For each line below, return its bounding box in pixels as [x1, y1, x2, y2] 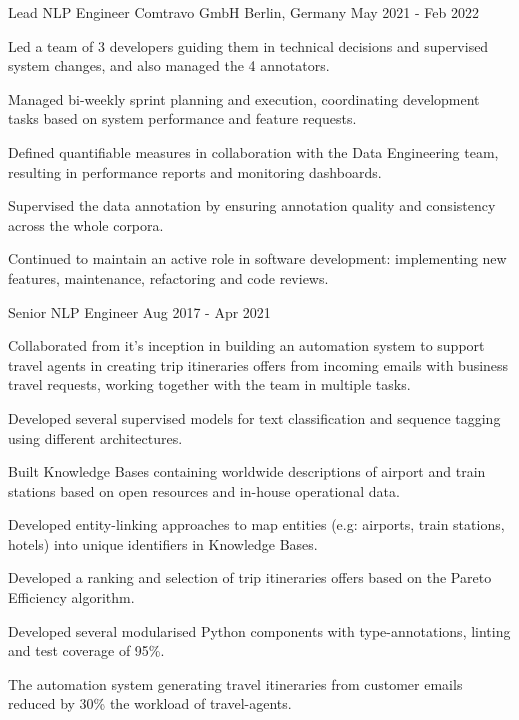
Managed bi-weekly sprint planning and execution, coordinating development [8, 88, 480, 109]
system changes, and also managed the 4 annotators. [8, 55, 330, 76]
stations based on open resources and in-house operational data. [8, 480, 400, 501]
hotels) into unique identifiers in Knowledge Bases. [8, 533, 318, 554]
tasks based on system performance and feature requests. [8, 108, 357, 129]
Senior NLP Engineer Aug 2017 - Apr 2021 [8, 301, 271, 322]
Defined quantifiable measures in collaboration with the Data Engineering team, [8, 141, 499, 162]
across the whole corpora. [8, 214, 164, 235]
